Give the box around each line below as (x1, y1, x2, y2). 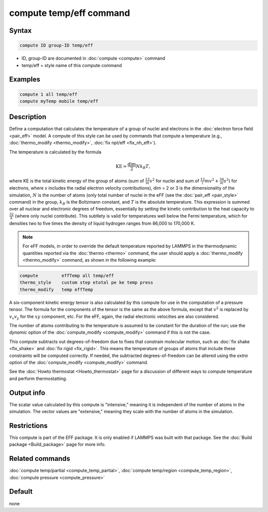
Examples (9, 75, 41, 84)
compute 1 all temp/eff (19, 91, 78, 97)
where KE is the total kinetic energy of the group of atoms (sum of (9, 178, 144, 184)
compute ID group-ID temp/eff (19, 43, 93, 48)
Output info (9, 388, 46, 397)
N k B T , (135, 163, 150, 170)
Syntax (9, 26, 32, 35)
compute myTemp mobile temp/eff (19, 98, 99, 104)
